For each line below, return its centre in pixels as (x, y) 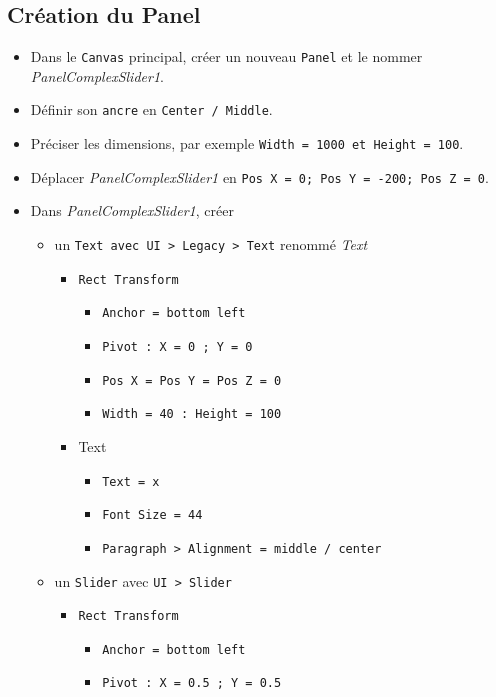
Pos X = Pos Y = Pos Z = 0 (192, 380)
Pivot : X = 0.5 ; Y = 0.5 (192, 683)
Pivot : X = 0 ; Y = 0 (177, 346)
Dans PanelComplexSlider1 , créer (132, 210)
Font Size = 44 (152, 515)
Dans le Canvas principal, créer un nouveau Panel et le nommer (226, 56)
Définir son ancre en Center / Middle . (151, 109)
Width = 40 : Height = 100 (192, 414)
